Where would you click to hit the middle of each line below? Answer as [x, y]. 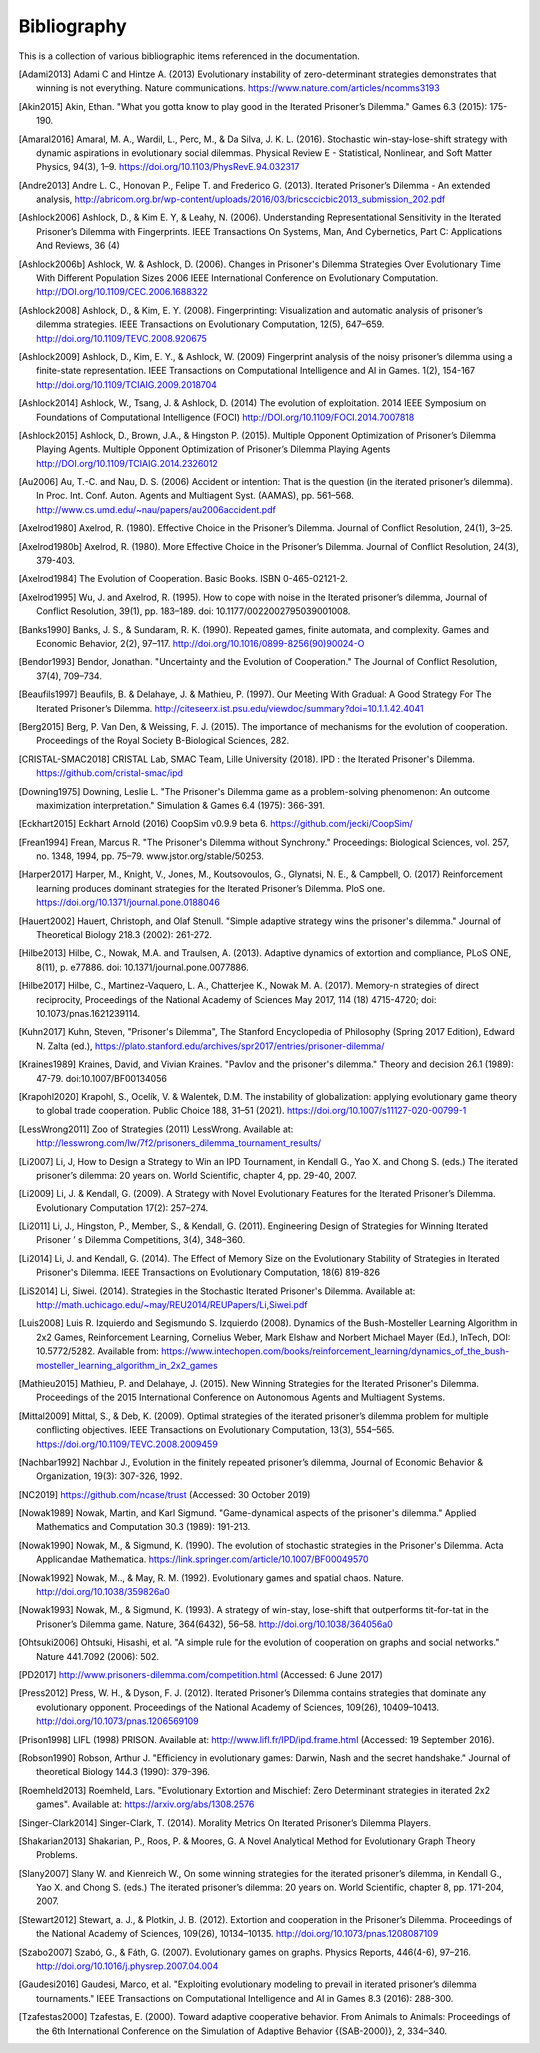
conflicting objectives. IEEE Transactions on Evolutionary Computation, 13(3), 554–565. [215, 1430]
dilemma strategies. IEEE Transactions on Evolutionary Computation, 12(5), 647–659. [210, 324]
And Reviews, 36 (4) [78, 246]
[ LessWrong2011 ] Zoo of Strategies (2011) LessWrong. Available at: [156, 1129]
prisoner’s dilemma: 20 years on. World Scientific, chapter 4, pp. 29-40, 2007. [196, 1175]
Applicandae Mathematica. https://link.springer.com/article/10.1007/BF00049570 [202, 1559]
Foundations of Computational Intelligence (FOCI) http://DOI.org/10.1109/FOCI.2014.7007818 [225, 417]
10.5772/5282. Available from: [98, 1351]
